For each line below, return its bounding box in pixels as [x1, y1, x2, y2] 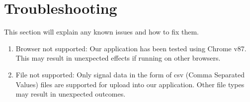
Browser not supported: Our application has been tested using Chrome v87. [15, 43, 247, 53]
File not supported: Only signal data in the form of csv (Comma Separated [15, 69, 245, 79]
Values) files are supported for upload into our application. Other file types [15, 79, 245, 89]
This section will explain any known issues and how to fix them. [4, 27, 199, 37]
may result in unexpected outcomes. [15, 89, 126, 99]
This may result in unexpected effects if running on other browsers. [15, 53, 221, 63]
